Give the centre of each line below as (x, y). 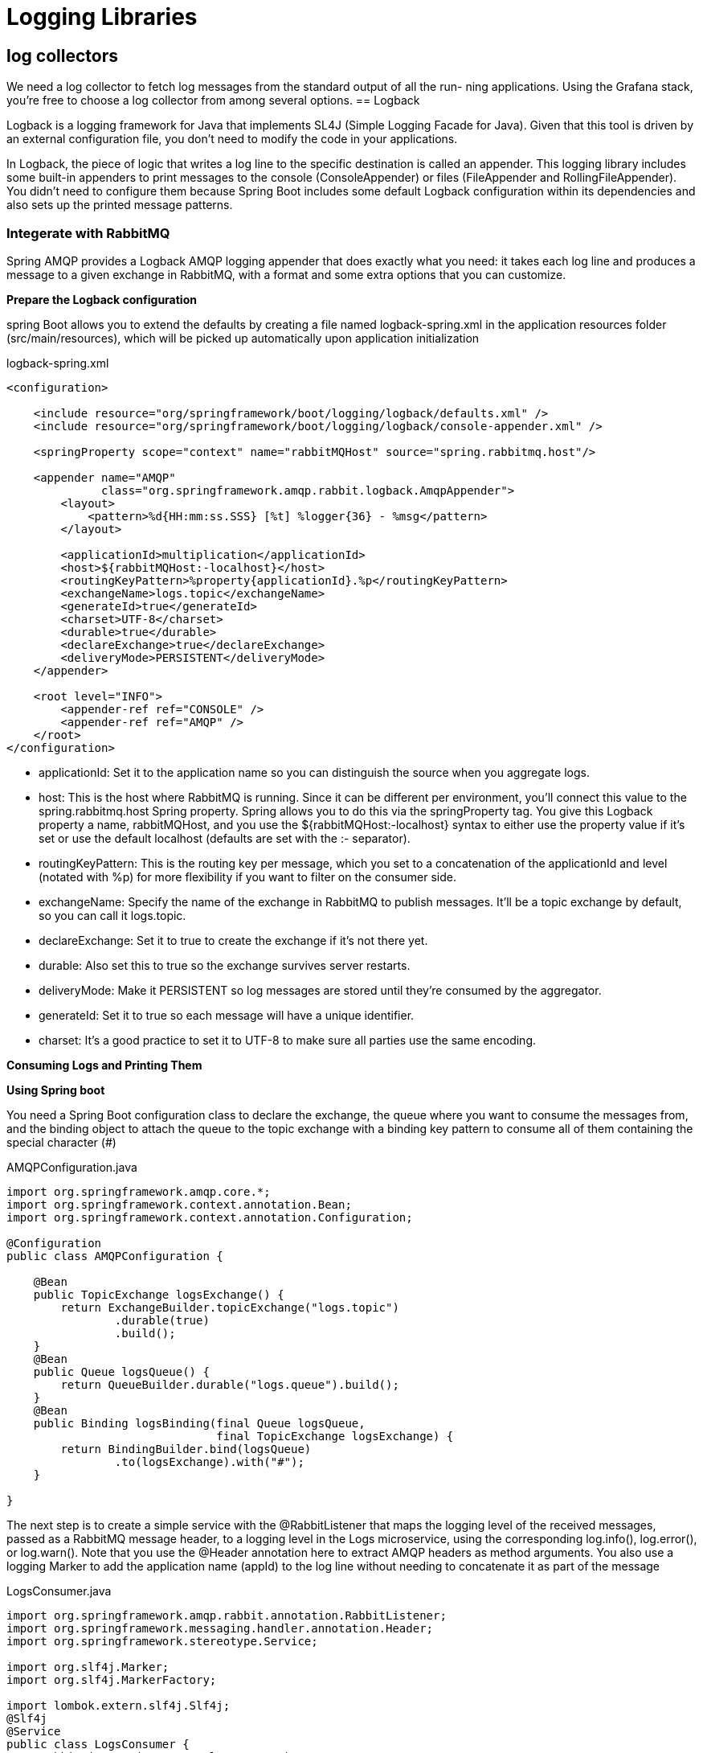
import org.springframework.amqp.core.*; (139, 1191)
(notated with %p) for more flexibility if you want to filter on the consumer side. (247, 876)
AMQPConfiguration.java (72, 1167)
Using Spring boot (56, 1090)
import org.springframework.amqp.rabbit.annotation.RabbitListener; (227, 1615)
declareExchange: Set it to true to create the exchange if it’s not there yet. (233, 940)
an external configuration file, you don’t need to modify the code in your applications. (232, 139)
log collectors (62, 55)
